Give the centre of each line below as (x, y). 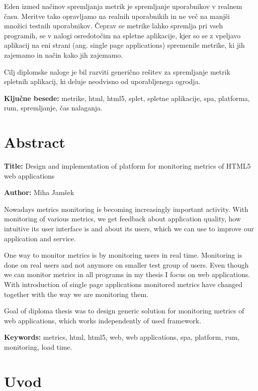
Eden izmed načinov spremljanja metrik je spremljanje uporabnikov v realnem (123, 6)
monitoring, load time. (38, 346)
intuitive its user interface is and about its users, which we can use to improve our (129, 229)
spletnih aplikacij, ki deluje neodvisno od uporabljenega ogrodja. (102, 81)
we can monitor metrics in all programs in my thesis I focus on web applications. (127, 274)
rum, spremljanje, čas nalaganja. (53, 108)
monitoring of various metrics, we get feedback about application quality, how (123, 219)
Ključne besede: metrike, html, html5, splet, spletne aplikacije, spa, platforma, (127, 98)
